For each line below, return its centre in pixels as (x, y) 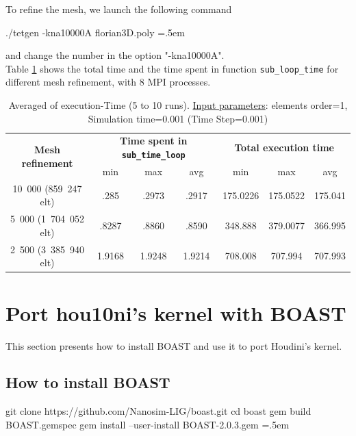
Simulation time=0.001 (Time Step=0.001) (178, 118)
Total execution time (284, 148)
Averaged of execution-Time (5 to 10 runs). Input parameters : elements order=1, (178, 105)
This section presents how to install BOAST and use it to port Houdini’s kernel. (174, 345)
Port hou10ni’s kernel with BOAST (176, 312)
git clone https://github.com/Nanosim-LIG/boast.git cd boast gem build (158, 411)
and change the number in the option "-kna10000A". (115, 55)
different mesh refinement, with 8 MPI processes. (108, 82)
